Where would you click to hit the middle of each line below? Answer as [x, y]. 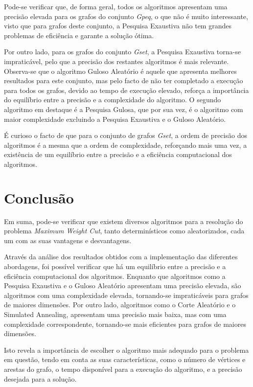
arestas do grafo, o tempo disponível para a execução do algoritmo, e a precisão [123, 369]
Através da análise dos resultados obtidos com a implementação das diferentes [121, 257]
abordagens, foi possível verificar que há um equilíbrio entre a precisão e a [115, 266]
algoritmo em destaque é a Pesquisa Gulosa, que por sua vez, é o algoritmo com [124, 109]
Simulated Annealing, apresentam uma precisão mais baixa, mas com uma [115, 314]
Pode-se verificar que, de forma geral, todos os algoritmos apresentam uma [116, 6]
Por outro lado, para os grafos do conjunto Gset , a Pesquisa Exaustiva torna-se [122, 52]
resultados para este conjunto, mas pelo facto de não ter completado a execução [124, 80]
